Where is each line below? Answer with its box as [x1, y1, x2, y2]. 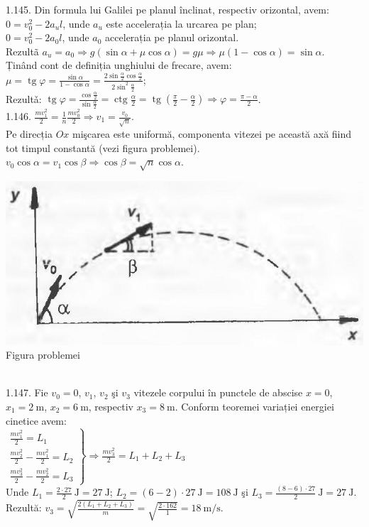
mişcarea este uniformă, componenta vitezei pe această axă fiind [72, 126, 352, 141]
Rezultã [6, 43, 39, 58]
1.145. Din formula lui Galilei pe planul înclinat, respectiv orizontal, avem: [6, 2, 329, 16]
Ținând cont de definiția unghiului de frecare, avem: [6, 58, 232, 72]
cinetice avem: [6, 413, 67, 428]
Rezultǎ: [6, 91, 42, 106]
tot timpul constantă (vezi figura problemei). [6, 140, 200, 155]
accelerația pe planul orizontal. [105, 30, 239, 45]
